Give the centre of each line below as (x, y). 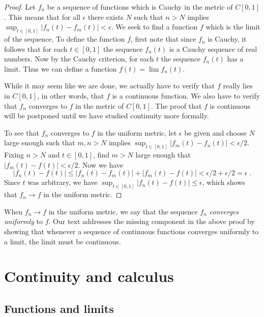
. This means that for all (42, 17)
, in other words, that (71, 96)
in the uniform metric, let (137, 132)
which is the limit (233, 27)
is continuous (230, 105)
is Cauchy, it (227, 39)
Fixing (14, 155)
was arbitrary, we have (63, 182)
